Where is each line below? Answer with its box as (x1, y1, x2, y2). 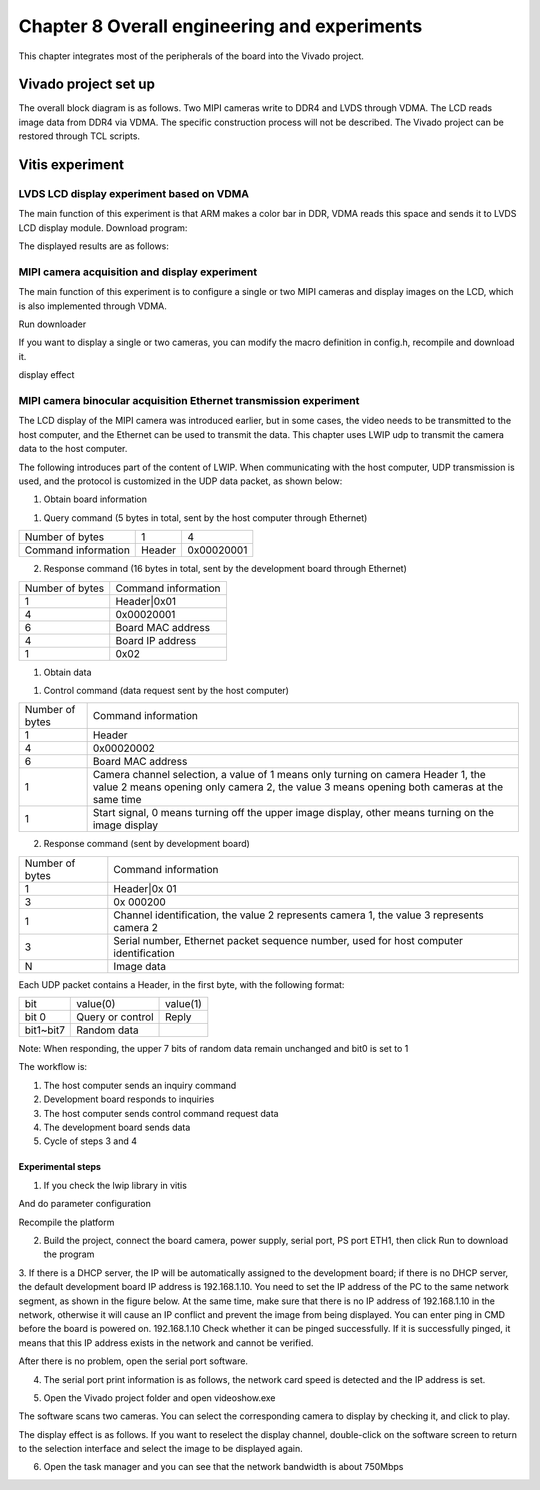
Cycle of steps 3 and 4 (43, 1135, 137, 1147)
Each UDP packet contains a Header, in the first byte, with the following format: (18, 978, 345, 990)
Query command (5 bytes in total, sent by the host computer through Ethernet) (43, 511, 368, 524)
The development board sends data (43, 1121, 191, 1134)
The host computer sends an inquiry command (43, 1079, 237, 1091)
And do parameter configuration (18, 1198, 152, 1210)
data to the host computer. (18, 443, 128, 455)
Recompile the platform (18, 1216, 115, 1228)
